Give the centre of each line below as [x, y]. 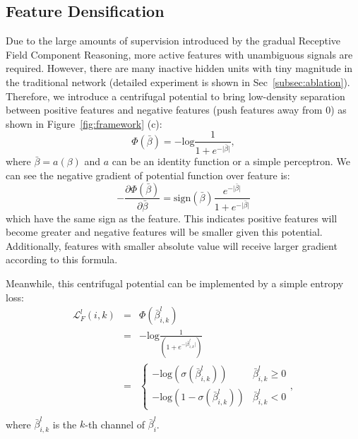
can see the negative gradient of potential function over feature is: [148, 175]
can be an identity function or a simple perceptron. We [231, 161]
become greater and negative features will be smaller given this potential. [164, 232]
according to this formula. [62, 259]
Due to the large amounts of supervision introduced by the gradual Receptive [173, 41]
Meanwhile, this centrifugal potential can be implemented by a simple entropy [175, 283]
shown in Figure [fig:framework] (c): [84, 123]
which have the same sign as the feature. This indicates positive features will [172, 218]
